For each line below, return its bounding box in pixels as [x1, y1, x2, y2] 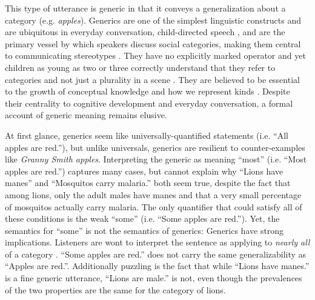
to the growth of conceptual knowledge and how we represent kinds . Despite [5, 85, 290, 98]
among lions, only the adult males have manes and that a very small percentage [5, 188, 302, 201]
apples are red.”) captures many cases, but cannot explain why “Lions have [5, 164, 283, 177]
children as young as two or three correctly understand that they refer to [5, 61, 276, 73]
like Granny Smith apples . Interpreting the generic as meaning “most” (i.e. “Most [5, 153, 307, 165]
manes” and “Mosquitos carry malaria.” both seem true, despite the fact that [5, 176, 291, 189]
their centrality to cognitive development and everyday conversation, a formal [5, 96, 293, 109]
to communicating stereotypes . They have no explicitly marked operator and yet [5, 49, 306, 62]
